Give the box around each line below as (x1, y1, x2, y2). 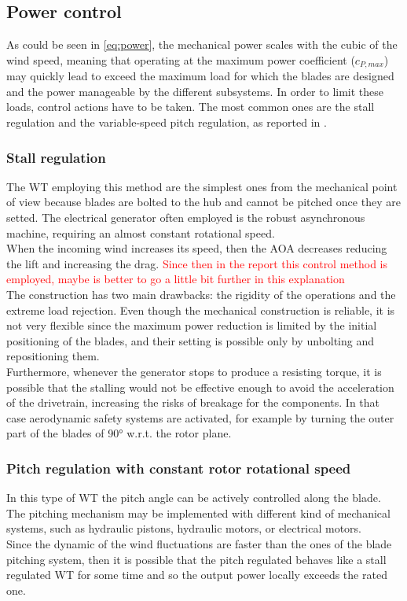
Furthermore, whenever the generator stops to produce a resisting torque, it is (6, 363, 382, 379)
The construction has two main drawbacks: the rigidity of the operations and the (6, 286, 396, 302)
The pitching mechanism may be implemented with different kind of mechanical (6, 504, 390, 521)
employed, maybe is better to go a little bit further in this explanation (6, 271, 345, 287)
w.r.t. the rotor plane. (126, 425, 232, 441)
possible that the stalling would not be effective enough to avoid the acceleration (6, 378, 394, 395)
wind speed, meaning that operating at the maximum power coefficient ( (6, 51, 355, 68)
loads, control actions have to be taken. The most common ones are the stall (6, 98, 375, 115)
